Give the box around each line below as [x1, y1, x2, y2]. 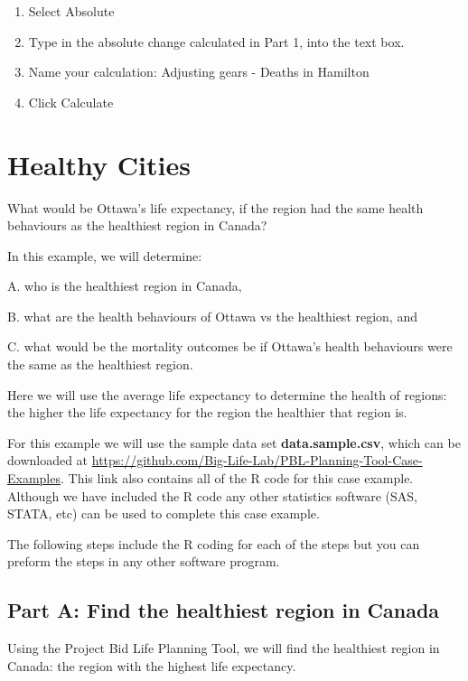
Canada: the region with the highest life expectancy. [7, 656, 296, 675]
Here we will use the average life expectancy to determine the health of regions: [7, 385, 447, 404]
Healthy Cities [7, 145, 191, 182]
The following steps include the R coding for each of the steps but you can [7, 534, 420, 553]
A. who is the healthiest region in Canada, [7, 276, 242, 295]
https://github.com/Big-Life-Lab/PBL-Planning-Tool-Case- [91, 451, 423, 470]
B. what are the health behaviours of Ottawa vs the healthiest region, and [7, 306, 417, 325]
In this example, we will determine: [7, 246, 202, 265]
